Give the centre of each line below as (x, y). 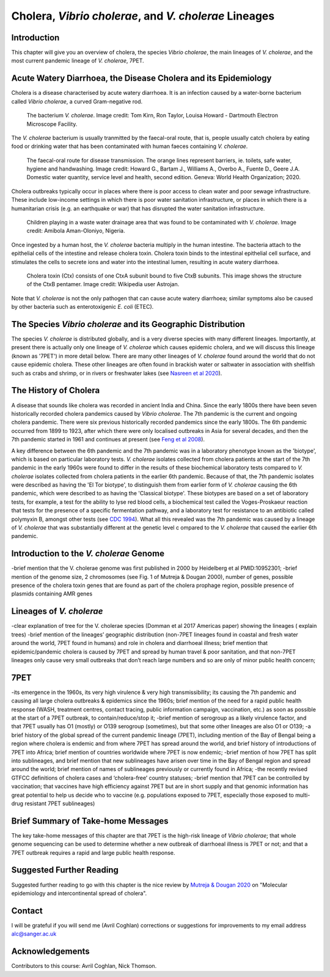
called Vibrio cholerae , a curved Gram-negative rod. (77, 101)
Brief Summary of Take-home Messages (90, 821)
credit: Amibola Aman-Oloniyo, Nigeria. (76, 231)
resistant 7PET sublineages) (60, 803)
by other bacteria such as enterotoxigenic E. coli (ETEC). (82, 307)
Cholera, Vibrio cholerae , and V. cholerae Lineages (143, 16)
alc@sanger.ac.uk (34, 934)
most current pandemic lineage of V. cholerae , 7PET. (78, 61)
